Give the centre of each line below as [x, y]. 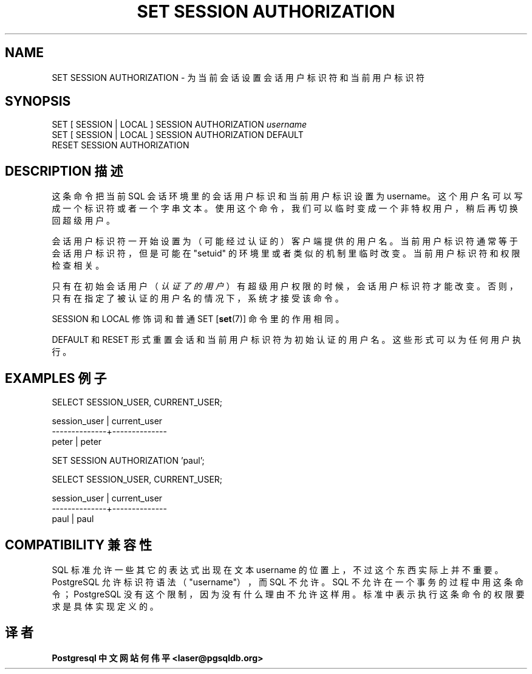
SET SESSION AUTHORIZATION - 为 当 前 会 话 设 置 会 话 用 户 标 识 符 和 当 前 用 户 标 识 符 [238, 77]
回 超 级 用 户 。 [84, 221]
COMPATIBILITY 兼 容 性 [78, 545]
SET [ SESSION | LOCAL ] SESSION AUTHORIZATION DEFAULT [178, 135]
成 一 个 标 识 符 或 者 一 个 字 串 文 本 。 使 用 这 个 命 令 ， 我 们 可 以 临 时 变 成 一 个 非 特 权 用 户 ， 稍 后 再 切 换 [285, 208]
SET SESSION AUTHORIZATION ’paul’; [128, 461]
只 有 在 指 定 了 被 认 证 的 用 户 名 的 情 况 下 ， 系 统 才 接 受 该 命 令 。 [198, 298]
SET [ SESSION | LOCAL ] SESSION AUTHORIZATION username [179, 125]
